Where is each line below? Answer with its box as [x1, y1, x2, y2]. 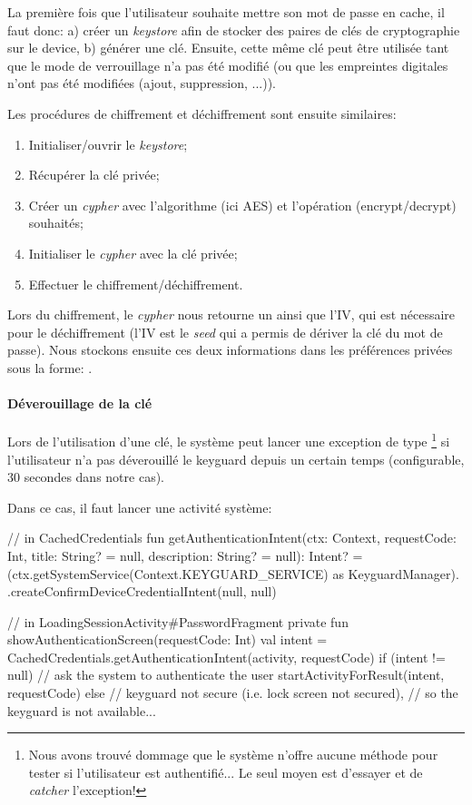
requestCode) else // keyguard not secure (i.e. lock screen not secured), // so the [7, 683, 458, 702]
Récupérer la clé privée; [28, 165, 160, 184]
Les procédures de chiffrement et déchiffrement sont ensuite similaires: [7, 103, 397, 123]
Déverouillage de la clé [7, 394, 152, 413]
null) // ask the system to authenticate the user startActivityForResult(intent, [7, 665, 445, 684]
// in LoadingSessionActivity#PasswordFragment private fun [7, 612, 349, 631]
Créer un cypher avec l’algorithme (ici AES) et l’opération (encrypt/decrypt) [28, 195, 457, 214]
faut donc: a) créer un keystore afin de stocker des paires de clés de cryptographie [7, 20, 460, 39]
